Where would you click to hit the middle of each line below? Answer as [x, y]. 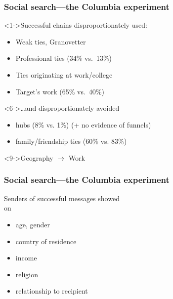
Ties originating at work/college [64, 75]
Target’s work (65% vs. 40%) [60, 91]
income [26, 258]
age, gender [33, 224]
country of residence [46, 241]
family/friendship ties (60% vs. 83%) [71, 141]
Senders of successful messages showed [62, 198]
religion [27, 274]
